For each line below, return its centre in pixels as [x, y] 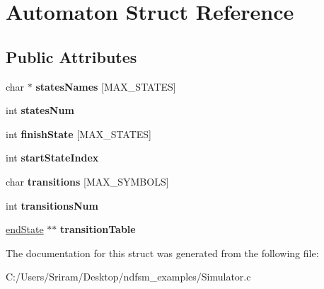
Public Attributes [71, 56]
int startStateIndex [52, 158]
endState [25, 229]
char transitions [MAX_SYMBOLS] [87, 181]
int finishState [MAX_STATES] [79, 134]
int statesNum [40, 110]
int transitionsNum [52, 205]
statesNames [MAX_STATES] [106, 86]
